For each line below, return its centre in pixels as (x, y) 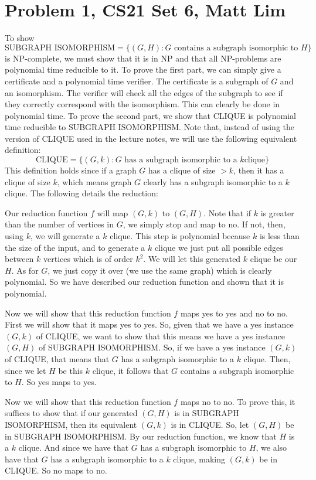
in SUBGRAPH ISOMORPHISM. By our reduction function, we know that (141, 436)
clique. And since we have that (74, 447)
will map (113, 212)
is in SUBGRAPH (207, 413)
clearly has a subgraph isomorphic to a (213, 181)
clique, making (199, 459)
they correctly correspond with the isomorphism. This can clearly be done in (142, 104)
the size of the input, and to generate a (75, 247)
